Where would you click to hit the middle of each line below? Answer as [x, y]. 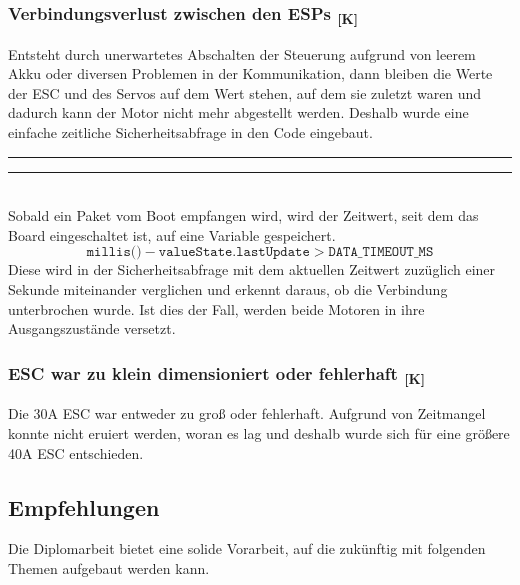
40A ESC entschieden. [76, 452]
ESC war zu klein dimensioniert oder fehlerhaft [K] [217, 374]
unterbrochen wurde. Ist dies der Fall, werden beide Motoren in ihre [216, 308]
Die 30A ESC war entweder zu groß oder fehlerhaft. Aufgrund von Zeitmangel [247, 413]
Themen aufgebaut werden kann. [109, 568]
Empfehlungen [84, 506]
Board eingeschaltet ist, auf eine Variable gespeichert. [172, 234]
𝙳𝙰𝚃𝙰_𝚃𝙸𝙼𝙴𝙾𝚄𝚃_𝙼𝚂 [381, 252]
